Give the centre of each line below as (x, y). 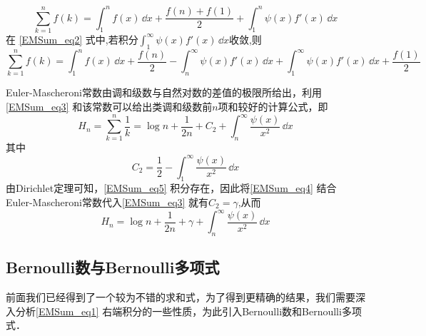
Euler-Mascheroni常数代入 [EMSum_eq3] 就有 (107, 202)
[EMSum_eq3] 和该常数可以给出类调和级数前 (109, 107)
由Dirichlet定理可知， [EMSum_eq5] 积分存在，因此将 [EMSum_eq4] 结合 (171, 188)
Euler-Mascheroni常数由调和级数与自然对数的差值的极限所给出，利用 (164, 92)
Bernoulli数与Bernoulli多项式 (113, 267)
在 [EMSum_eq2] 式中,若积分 (72, 39)
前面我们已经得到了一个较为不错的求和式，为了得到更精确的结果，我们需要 (181, 297)
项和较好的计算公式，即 (273, 107)
